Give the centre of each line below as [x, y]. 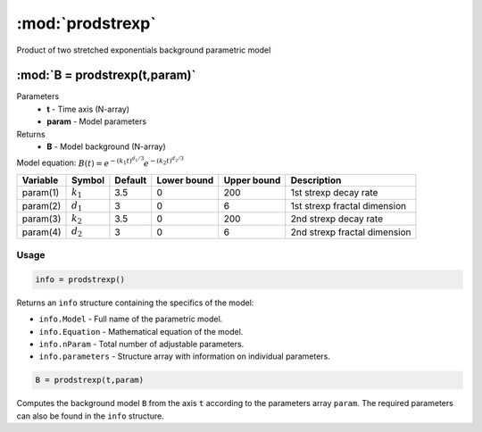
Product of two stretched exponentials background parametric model [144, 50]
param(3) [42, 219]
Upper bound [252, 180]
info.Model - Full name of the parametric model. [131, 319]
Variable [40, 180]
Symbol [88, 180]
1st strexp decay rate [334, 193]
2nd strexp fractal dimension [351, 232]
